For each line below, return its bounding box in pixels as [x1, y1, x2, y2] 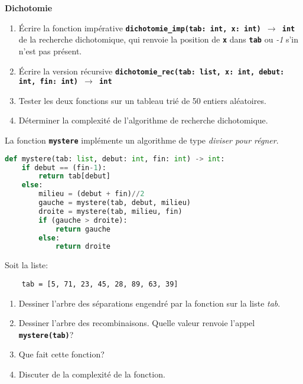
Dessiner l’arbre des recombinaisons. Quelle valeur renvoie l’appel [18, 317, 255, 329]
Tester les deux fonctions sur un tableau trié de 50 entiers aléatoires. [18, 94, 266, 106]
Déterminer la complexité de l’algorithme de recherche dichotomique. [18, 114, 268, 126]
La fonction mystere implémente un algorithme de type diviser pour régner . [5, 134, 279, 146]
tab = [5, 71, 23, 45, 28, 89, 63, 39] [21, 279, 178, 288]
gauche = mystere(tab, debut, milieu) [38, 198, 191, 207]
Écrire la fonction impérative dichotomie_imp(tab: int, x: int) [18, 21, 261, 34]
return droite [55, 242, 110, 251]
